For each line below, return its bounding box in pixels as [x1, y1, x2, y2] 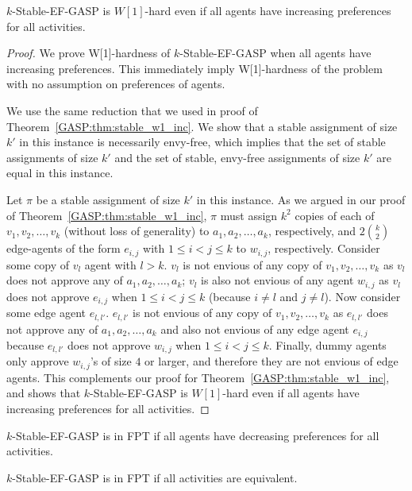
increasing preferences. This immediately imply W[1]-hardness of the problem [6, 60, 383, 76]
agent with [84, 256, 137, 273]
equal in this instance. [6, 164, 114, 181]
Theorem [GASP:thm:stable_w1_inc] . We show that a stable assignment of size [6, 118, 398, 134]
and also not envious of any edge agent [160, 320, 349, 337]
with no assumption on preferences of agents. [6, 75, 225, 92]
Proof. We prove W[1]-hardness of [6, 44, 171, 61]
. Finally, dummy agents [268, 336, 387, 353]
